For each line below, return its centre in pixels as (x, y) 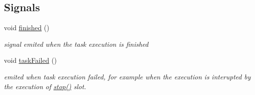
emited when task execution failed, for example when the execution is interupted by (127, 76)
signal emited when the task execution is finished (76, 44)
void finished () (27, 28)
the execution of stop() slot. (45, 86)
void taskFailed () (31, 60)
